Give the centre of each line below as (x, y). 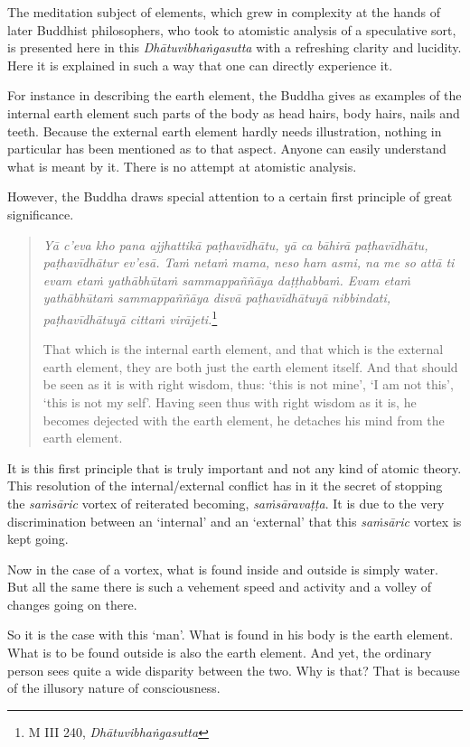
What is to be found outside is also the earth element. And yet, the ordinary (220, 653)
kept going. (38, 539)
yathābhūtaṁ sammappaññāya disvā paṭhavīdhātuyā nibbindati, (217, 298)
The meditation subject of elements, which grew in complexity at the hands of (224, 12)
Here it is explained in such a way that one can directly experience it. (200, 65)
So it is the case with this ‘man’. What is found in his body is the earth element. (230, 635)
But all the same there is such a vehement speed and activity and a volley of (220, 587)
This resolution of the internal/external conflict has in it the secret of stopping (225, 486)
